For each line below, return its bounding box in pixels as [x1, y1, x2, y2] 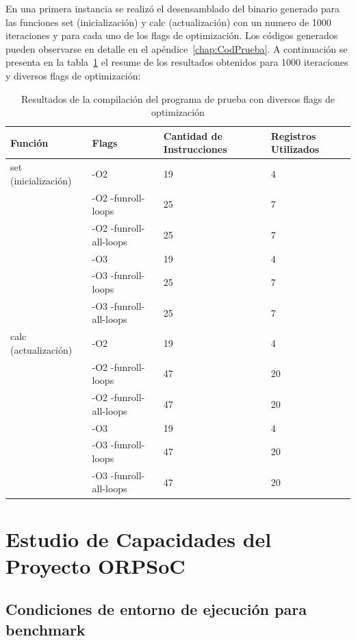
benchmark [5, 618, 86, 640]
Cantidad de [163, 128, 222, 143]
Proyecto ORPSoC [5, 551, 186, 579]
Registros [270, 128, 316, 143]
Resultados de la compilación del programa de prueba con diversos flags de [21, 91, 335, 106]
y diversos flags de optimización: [5, 68, 141, 82]
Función [10, 135, 49, 149]
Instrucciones [163, 142, 227, 156]
